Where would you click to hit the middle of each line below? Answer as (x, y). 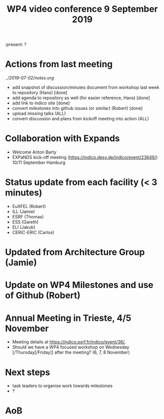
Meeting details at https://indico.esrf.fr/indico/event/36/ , (69, 342)
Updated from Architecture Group (75, 252)
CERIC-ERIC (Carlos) (33, 232)
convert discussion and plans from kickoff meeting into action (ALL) (81, 119)
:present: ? (16, 45)
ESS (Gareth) (25, 222)
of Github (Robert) (43, 296)
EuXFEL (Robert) (29, 206)
